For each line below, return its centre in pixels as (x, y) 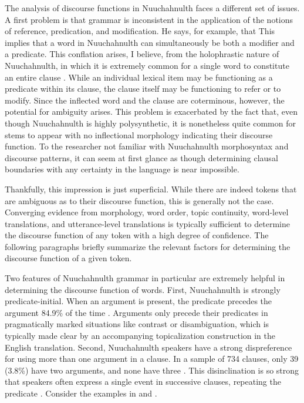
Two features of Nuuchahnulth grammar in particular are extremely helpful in (145, 278)
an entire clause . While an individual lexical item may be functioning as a (139, 77)
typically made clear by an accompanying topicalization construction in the (140, 336)
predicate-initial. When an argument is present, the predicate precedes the (139, 301)
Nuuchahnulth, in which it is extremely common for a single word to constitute (147, 65)
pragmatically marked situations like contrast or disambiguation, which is (137, 324)
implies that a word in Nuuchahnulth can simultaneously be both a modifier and (150, 42)
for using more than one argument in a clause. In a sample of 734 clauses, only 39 (152, 359)
